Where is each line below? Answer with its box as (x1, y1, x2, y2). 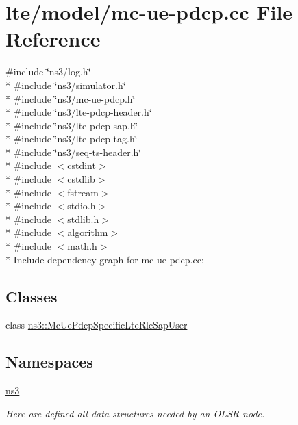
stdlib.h (67, 211, 99, 226)
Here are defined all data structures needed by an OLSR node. (5, 406, 265, 420)
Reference (5, 25, 101, 53)
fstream (67, 185, 99, 199)
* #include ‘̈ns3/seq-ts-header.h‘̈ (5, 144, 142, 159)
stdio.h (67, 198, 96, 213)
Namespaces (5, 351, 93, 372)
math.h (67, 239, 97, 253)
